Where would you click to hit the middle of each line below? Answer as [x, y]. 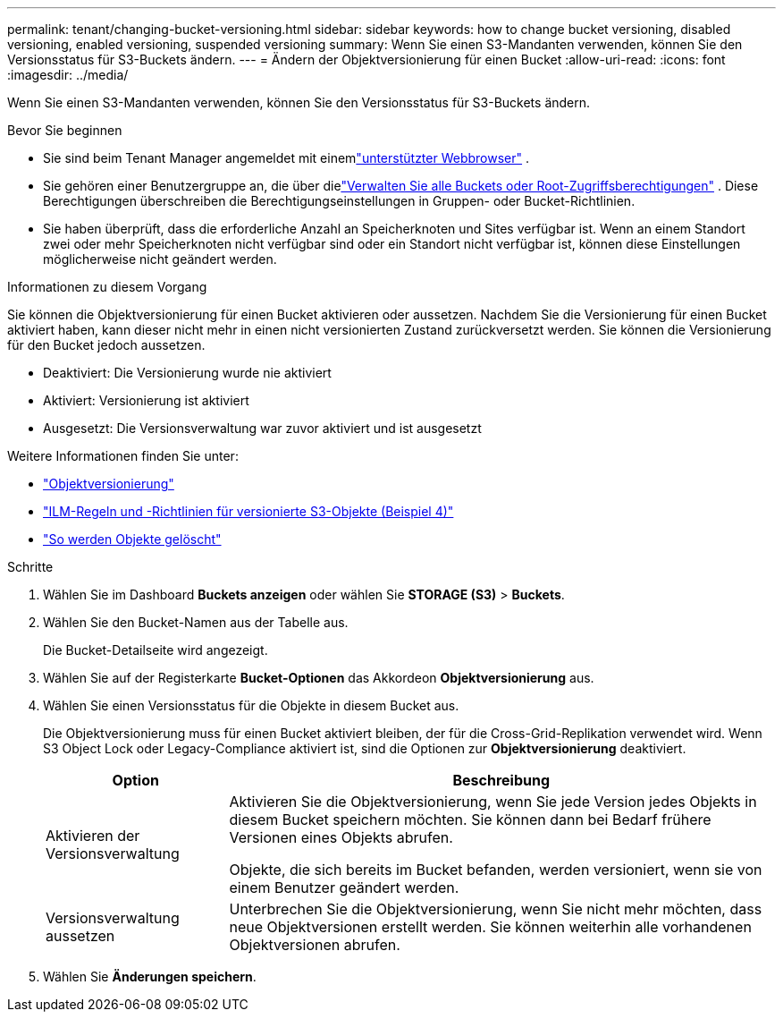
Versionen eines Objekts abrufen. [341, 837]
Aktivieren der [93, 836]
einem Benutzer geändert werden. [344, 887]
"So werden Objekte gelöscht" [132, 539]
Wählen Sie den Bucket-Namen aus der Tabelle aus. [196, 622]
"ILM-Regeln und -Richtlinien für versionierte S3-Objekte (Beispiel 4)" [248, 511]
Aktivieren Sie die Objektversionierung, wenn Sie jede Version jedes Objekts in [493, 802]
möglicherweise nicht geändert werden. [160, 259]
